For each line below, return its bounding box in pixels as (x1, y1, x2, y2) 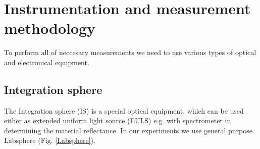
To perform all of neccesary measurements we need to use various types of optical (4, 47, 256, 58)
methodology (4, 18, 96, 38)
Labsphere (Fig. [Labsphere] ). (4, 135, 95, 145)
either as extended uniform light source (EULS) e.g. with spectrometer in (4, 115, 231, 126)
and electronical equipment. (4, 57, 89, 67)
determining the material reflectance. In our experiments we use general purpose (4, 125, 253, 135)
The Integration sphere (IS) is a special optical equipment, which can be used (4, 105, 244, 116)
